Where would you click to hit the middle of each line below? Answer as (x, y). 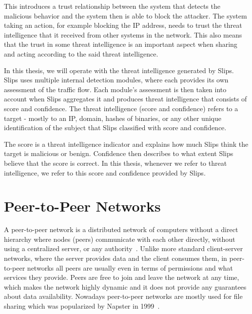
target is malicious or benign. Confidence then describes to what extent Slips (119, 153)
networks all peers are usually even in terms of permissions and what (130, 267)
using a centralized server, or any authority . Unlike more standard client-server (124, 248)
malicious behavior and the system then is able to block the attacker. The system (126, 15)
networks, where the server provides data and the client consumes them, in (116, 258)
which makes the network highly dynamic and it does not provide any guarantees (125, 286)
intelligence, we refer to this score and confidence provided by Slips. (105, 172)
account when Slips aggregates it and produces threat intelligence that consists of (126, 99)
